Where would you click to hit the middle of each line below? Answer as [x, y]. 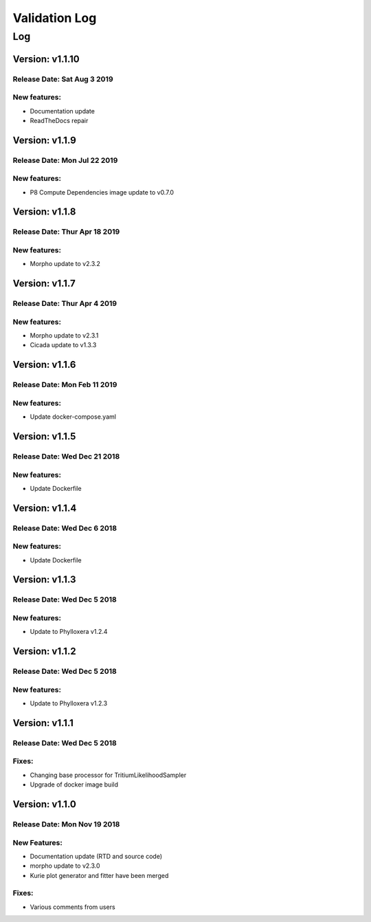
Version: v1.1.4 [45, 508]
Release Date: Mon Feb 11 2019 [65, 385]
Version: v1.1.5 [44, 436]
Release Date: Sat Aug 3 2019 [63, 79]
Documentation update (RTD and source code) [96, 856]
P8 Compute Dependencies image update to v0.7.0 [102, 192]
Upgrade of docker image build [74, 784]
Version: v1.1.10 [46, 59]
